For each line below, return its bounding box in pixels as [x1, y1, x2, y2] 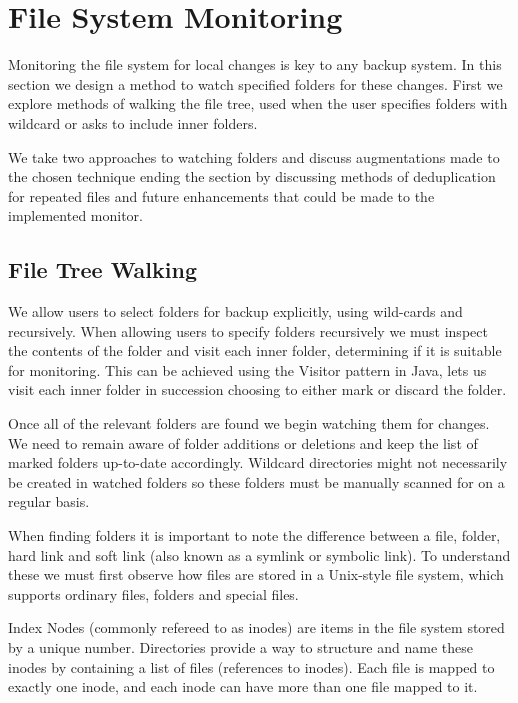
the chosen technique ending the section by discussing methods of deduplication [8, 166, 496, 187]
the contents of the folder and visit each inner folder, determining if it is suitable [8, 340, 502, 361]
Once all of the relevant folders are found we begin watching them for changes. [8, 413, 490, 434]
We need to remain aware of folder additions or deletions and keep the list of [8, 432, 478, 453]
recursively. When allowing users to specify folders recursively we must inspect [8, 320, 488, 341]
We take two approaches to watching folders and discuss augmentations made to [8, 146, 500, 167]
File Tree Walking [8, 254, 197, 285]
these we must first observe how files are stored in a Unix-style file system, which [8, 564, 504, 585]
